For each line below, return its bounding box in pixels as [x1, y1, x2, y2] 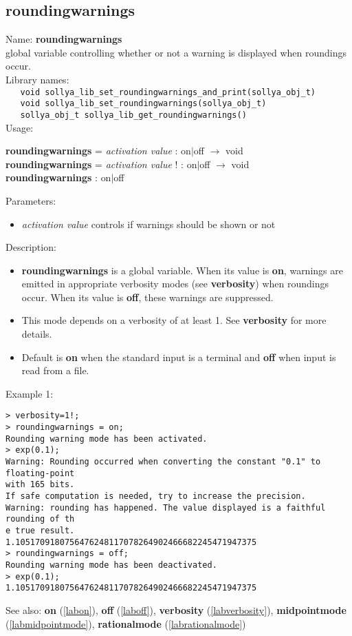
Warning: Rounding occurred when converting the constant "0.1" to [5, 457, 321, 467]
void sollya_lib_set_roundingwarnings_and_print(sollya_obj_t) [20, 87, 316, 97]
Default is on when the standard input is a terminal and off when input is [21, 349, 336, 364]
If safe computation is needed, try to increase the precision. [5, 491, 306, 502]
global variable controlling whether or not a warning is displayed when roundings [5, 45, 346, 59]
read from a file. [21, 363, 89, 378]
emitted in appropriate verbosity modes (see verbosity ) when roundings [21, 276, 329, 291]
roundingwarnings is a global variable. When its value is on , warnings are [21, 263, 343, 277]
